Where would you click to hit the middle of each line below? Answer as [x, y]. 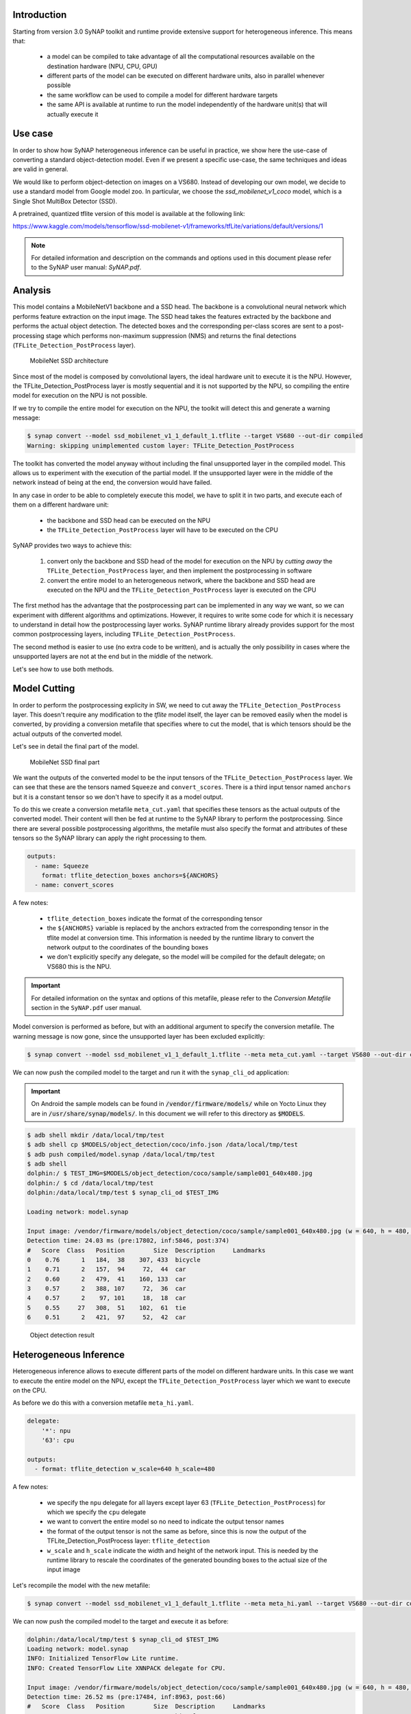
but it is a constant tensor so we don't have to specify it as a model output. [118, 797]
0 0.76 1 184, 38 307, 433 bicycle [114, 1259]
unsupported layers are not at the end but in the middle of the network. [113, 656]
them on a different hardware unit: [61, 505]
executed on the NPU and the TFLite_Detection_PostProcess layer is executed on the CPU [182, 590]
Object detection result [62, 1335]
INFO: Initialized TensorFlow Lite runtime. [103, 1658]
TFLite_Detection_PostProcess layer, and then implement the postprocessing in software [179, 571]
